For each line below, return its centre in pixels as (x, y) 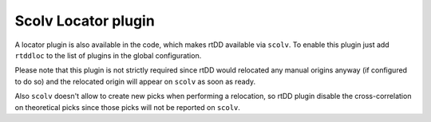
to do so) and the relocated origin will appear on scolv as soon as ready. (135, 81)
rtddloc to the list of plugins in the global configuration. (108, 55)
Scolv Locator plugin (85, 21)
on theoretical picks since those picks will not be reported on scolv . (128, 107)
